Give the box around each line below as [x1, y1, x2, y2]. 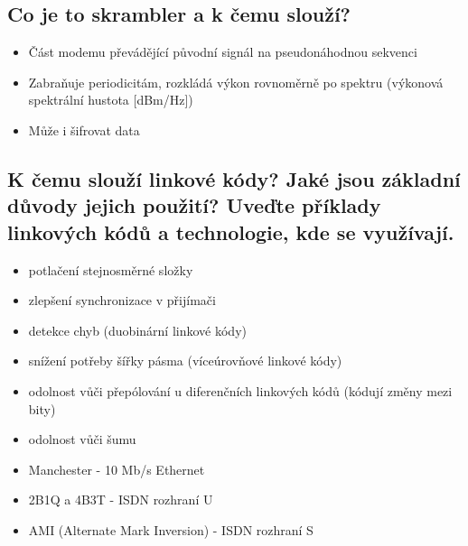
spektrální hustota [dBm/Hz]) [28, 90, 193, 109]
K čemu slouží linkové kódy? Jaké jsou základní [7, 164, 461, 192]
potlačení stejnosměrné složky [28, 260, 193, 279]
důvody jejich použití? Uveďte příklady [7, 191, 381, 219]
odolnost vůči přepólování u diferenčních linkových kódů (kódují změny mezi [28, 381, 453, 400]
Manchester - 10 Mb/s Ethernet [28, 459, 205, 478]
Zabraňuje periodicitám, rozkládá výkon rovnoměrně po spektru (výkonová [28, 72, 444, 91]
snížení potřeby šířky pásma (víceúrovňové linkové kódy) [28, 351, 342, 370]
